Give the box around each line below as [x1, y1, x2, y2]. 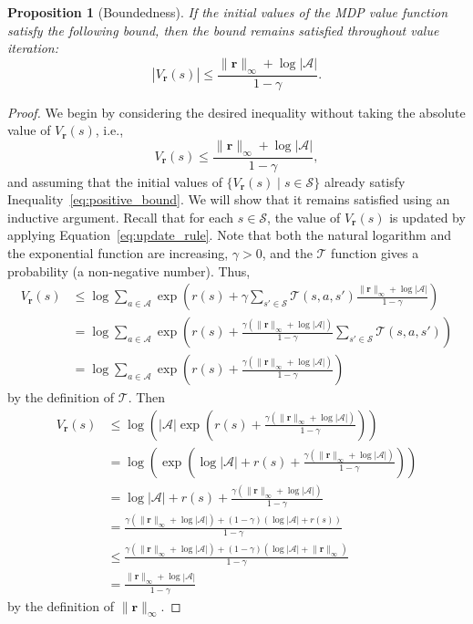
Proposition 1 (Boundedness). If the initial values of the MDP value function [7, 3, 448, 21]
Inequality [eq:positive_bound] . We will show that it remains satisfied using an [7, 190, 450, 209]
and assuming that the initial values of [7, 172, 222, 191]
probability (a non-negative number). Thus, [7, 261, 251, 280]
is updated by [389, 207, 466, 226]
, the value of [267, 207, 341, 226]
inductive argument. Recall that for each [7, 207, 233, 226]
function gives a [331, 244, 419, 262]
